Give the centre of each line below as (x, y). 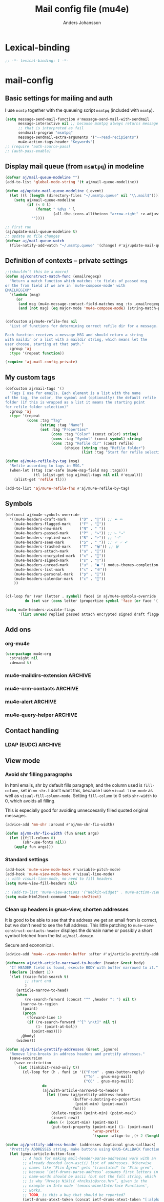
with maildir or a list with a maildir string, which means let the (76, 339)
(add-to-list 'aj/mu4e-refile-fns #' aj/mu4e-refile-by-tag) (68, 488)
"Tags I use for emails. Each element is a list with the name (75, 393)
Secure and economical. (30, 945)
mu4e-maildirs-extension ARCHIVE (48, 676)
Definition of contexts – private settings (66, 261)
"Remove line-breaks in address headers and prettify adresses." (77, 1054)
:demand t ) (20, 663)
